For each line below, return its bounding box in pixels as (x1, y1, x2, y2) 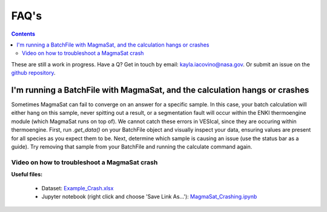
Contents (11, 30, 36, 37)
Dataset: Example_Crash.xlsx (41, 184, 114, 191)
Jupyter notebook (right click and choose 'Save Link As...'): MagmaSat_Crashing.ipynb (41, 193, 257, 200)
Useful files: (11, 171, 42, 178)
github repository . (11, 69, 56, 77)
